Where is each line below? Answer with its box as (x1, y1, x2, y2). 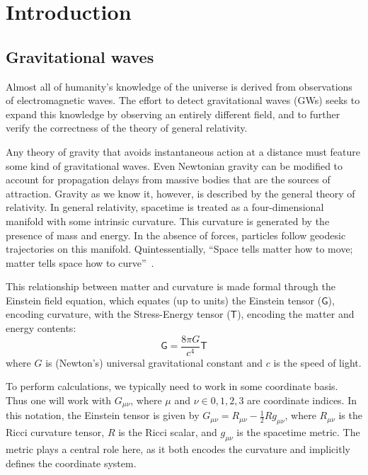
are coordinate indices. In (247, 392, 357, 407)
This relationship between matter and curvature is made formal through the (6, 279, 335, 294)
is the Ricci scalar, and (118, 425, 217, 440)
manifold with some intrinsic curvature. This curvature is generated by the (6, 213, 330, 228)
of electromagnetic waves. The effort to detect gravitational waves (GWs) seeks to (6, 93, 360, 108)
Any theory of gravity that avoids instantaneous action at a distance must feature (6, 144, 361, 159)
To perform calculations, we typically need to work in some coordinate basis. (6, 379, 338, 394)
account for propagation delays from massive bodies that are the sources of (6, 172, 330, 187)
